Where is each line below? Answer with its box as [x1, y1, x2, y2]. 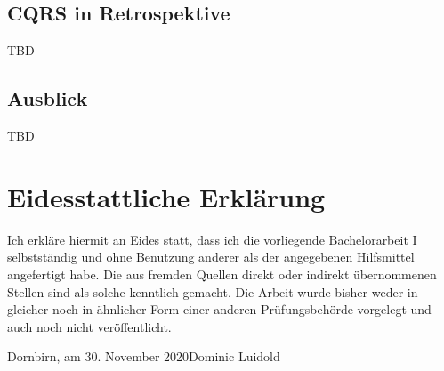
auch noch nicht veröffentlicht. [7, 317, 172, 335]
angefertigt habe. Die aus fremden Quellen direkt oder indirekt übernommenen [7, 264, 437, 283]
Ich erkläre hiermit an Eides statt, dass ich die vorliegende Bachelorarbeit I [7, 230, 417, 248]
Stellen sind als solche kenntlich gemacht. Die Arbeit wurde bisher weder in [7, 282, 418, 301]
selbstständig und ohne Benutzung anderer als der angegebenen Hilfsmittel [7, 247, 415, 266]
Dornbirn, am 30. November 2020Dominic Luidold [7, 347, 280, 366]
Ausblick [7, 85, 88, 112]
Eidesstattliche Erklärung [7, 178, 326, 214]
